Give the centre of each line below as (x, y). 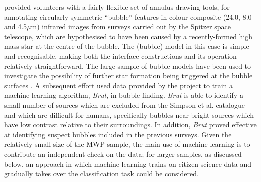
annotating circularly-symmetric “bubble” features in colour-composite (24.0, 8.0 (128, 16)
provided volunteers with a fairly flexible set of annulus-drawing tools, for (117, 7)
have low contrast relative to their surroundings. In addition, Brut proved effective (130, 125)
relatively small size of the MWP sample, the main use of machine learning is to (127, 144)
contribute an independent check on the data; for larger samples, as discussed (123, 154)
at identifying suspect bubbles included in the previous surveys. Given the (118, 134)
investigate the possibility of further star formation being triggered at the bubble (128, 75)
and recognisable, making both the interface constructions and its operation (120, 55)
